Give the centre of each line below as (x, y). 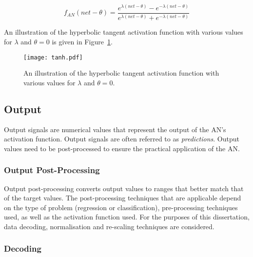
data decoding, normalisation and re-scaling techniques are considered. (109, 227)
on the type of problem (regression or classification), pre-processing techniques (121, 207)
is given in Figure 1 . (82, 42)
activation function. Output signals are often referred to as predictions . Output (122, 139)
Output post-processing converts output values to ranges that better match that (124, 188)
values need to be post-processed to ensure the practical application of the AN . (122, 148)
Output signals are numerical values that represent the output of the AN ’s (115, 129)
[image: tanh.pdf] (53, 57)
